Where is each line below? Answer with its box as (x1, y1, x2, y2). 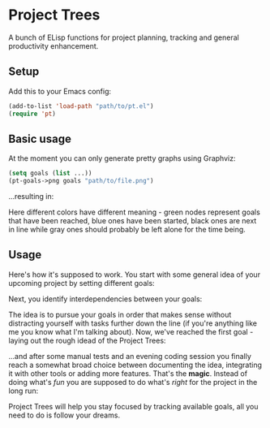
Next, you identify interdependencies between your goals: (8, 294, 203, 304)
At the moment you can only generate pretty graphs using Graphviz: (8, 153, 236, 163)
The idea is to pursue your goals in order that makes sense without (8, 309, 232, 319)
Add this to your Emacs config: (8, 86, 112, 96)
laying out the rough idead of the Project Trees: (8, 335, 166, 345)
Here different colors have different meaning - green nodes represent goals (8, 207, 261, 217)
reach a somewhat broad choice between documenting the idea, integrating (8, 360, 262, 370)
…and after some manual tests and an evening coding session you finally (8, 351, 251, 361)
